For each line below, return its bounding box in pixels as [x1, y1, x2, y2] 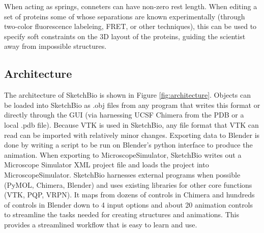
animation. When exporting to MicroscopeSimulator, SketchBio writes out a [4, 149, 242, 160]
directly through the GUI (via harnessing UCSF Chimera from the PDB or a [4, 109, 244, 120]
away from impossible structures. [4, 41, 107, 51]
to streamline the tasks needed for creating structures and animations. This [4, 209, 239, 220]
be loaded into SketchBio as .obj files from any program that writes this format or [4, 99, 260, 110]
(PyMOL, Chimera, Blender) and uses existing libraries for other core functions [4, 179, 252, 190]
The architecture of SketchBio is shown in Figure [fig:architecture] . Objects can [4, 90, 251, 100]
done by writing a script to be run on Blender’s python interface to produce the [4, 139, 253, 150]
